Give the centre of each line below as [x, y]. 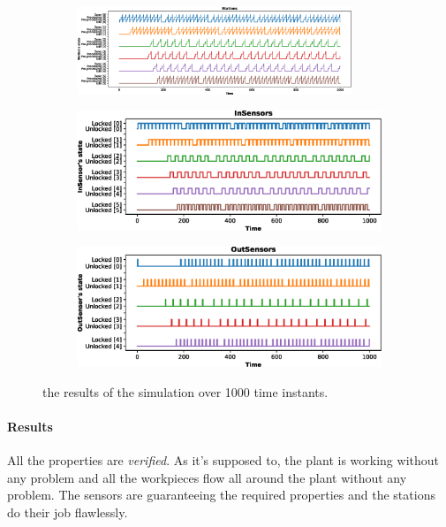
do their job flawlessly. [68, 512]
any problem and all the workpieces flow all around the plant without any [207, 477]
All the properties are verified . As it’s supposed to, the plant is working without [223, 460]
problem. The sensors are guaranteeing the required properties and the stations [221, 495]
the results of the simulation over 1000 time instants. [185, 391]
